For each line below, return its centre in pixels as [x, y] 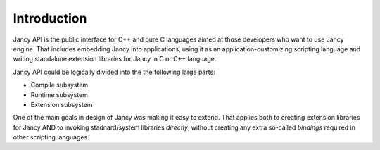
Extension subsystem [62, 104]
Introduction [50, 18]
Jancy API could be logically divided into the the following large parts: [114, 72]
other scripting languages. [51, 137]
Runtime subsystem [59, 94]
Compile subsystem [59, 85]
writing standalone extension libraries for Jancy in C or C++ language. [115, 59]
